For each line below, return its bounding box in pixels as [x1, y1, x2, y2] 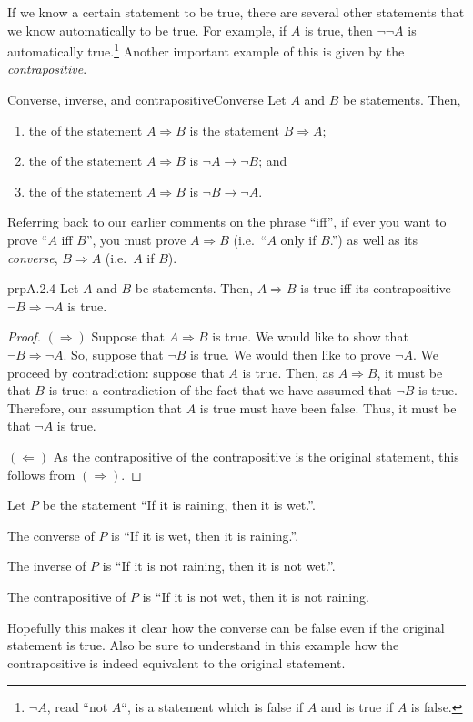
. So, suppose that [63, 344, 164, 363]
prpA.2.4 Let [7, 279, 79, 298]
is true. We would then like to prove [190, 344, 391, 363]
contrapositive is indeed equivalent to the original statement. [7, 653, 346, 672]
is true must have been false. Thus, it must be [199, 398, 457, 417]
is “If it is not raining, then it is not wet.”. [102, 556, 336, 575]
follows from [7, 464, 75, 483]
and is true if [320, 697, 394, 717]
